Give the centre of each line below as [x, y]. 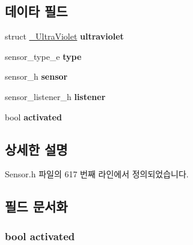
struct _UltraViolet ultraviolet [64, 36]
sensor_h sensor [36, 76]
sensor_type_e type [43, 56]
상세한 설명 [36, 149]
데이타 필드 [36, 11]
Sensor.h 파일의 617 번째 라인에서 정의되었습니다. [97, 174]
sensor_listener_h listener [55, 96]
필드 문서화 [36, 206]
